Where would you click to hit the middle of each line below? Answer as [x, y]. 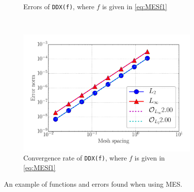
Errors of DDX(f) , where [59, 6]
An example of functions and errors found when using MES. [93, 184]
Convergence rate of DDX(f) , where [75, 158]
